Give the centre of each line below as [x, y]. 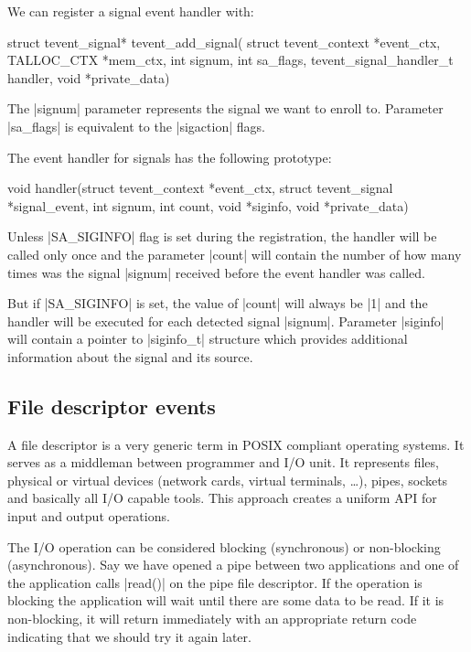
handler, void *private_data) [89, 77]
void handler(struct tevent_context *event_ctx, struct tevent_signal [200, 188]
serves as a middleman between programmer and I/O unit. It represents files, [223, 462]
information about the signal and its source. [130, 356]
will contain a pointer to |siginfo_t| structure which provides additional [208, 339]
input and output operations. [89, 516]
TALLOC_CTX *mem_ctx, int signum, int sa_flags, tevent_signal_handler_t [230, 60]
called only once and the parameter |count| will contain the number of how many [235, 254]
